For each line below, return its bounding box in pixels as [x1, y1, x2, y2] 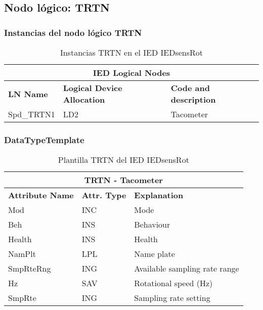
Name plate [134, 248, 175, 260]
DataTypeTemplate [4, 133, 84, 146]
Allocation [63, 94, 105, 105]
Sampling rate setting [134, 292, 210, 304]
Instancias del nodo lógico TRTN [4, 26, 142, 38]
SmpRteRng [8, 262, 51, 275]
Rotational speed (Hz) [134, 277, 213, 289]
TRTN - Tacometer [84, 174, 163, 186]
